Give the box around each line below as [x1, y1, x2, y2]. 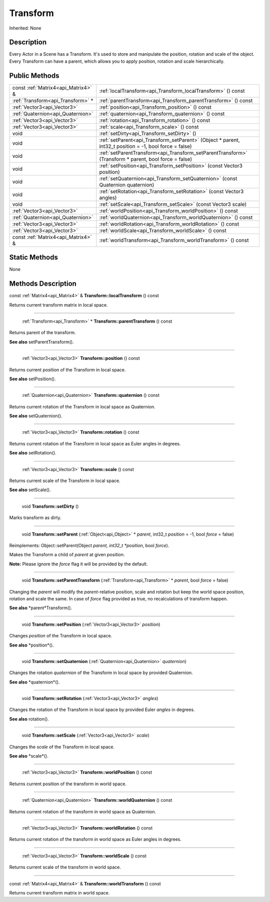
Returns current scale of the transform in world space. [9, 864, 121, 870]
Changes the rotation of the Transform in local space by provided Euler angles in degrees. [9, 707, 195, 713]
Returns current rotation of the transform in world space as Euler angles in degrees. [9, 836, 182, 842]
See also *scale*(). [9, 753, 48, 759]
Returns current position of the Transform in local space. [9, 366, 126, 373]
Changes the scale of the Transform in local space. [9, 744, 115, 750]
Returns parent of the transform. [9, 330, 76, 336]
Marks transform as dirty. [9, 515, 62, 521]
